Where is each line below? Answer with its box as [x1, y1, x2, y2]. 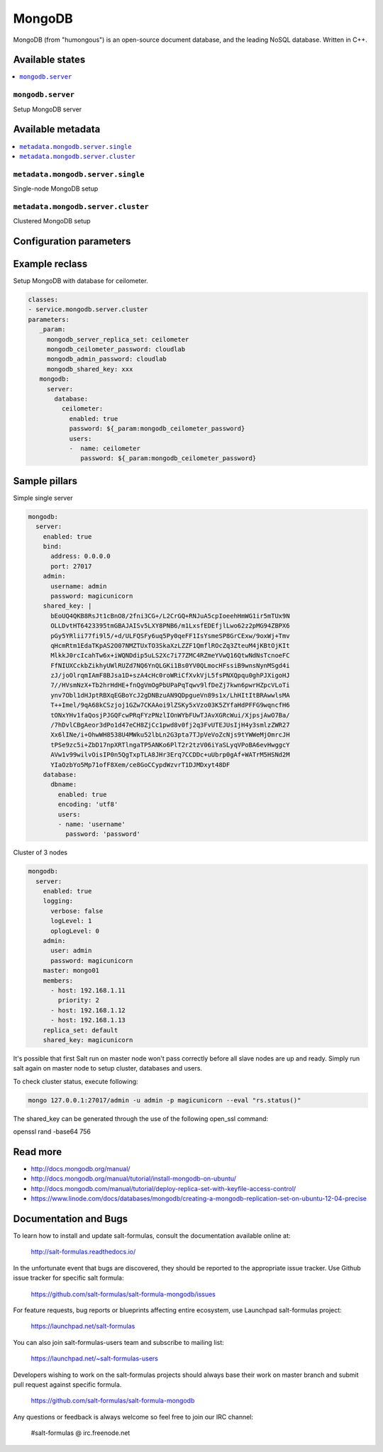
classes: [28, 296, 59, 304]
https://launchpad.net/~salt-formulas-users [30, 1354, 159, 1363]
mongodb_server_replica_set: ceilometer [46, 335, 189, 343]
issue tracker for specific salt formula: [13, 1273, 124, 1283]
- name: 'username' [57, 820, 126, 828]
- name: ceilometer [69, 444, 141, 452]
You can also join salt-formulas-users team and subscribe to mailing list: [13, 1338, 225, 1346]
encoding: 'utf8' [57, 800, 118, 808]
